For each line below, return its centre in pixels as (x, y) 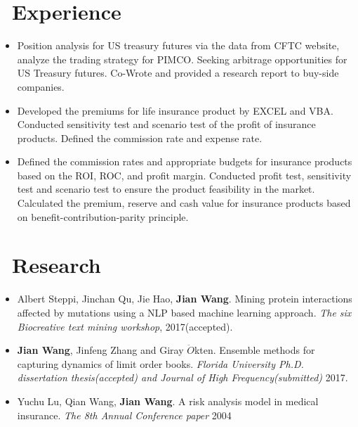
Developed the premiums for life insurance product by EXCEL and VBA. (175, 110)
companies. (41, 86)
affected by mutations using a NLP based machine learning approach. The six (184, 312)
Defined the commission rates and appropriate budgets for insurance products (185, 161)
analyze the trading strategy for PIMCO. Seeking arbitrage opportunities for (182, 59)
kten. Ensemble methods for (254, 350)
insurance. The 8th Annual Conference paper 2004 (124, 415)
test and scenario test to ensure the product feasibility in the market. (166, 189)
